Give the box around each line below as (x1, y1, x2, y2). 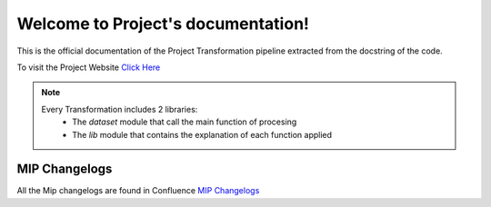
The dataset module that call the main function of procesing (72, 116, 297, 127)
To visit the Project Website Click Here (16, 62, 161, 73)
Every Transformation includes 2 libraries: (41, 103, 198, 114)
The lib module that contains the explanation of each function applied (72, 129, 332, 140)
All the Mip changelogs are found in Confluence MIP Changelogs (16, 185, 260, 196)
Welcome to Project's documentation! (16, 14, 309, 34)
